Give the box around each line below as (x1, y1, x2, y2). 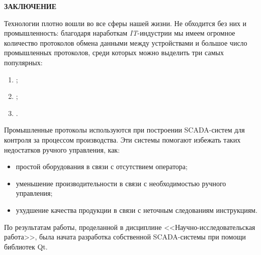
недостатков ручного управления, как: (4, 144, 120, 155)
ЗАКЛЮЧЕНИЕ (4, 1, 57, 11)
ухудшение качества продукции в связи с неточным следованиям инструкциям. (16, 204, 257, 215)
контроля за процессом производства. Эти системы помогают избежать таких (4, 134, 241, 145)
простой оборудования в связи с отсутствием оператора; (16, 161, 188, 172)
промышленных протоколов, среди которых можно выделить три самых (4, 47, 224, 58)
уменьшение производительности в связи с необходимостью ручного (16, 178, 226, 188)
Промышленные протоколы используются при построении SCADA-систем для (4, 124, 245, 135)
